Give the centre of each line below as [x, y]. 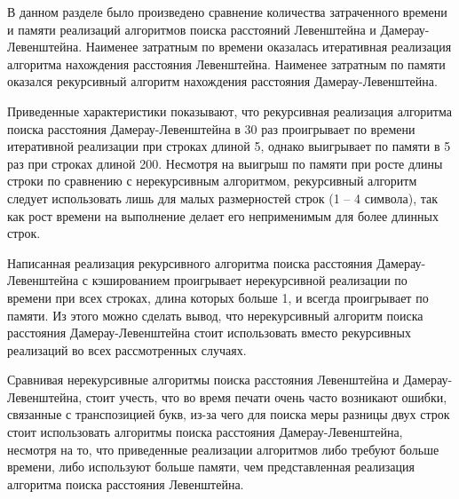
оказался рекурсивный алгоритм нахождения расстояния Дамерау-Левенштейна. [222, 81]
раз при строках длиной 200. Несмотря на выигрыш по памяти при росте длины [225, 163]
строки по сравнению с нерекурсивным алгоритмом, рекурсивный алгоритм [212, 181]
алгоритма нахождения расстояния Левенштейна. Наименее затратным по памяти [226, 63]
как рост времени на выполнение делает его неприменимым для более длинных [223, 215]
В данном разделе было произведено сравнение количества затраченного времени [227, 12]
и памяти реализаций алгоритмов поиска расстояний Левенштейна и [192, 29]
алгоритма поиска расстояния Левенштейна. [126, 483]
